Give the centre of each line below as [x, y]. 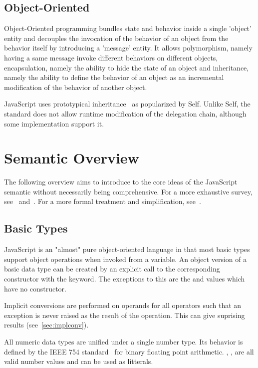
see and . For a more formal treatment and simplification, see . [103, 201]
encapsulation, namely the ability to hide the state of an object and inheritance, [127, 67]
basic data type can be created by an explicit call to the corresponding [112, 269]
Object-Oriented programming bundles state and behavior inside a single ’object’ [128, 28]
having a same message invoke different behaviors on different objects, [111, 57]
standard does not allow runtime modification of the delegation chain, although [125, 113]
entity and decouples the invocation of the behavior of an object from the [116, 38]
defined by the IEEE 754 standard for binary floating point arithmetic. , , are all [129, 351]
